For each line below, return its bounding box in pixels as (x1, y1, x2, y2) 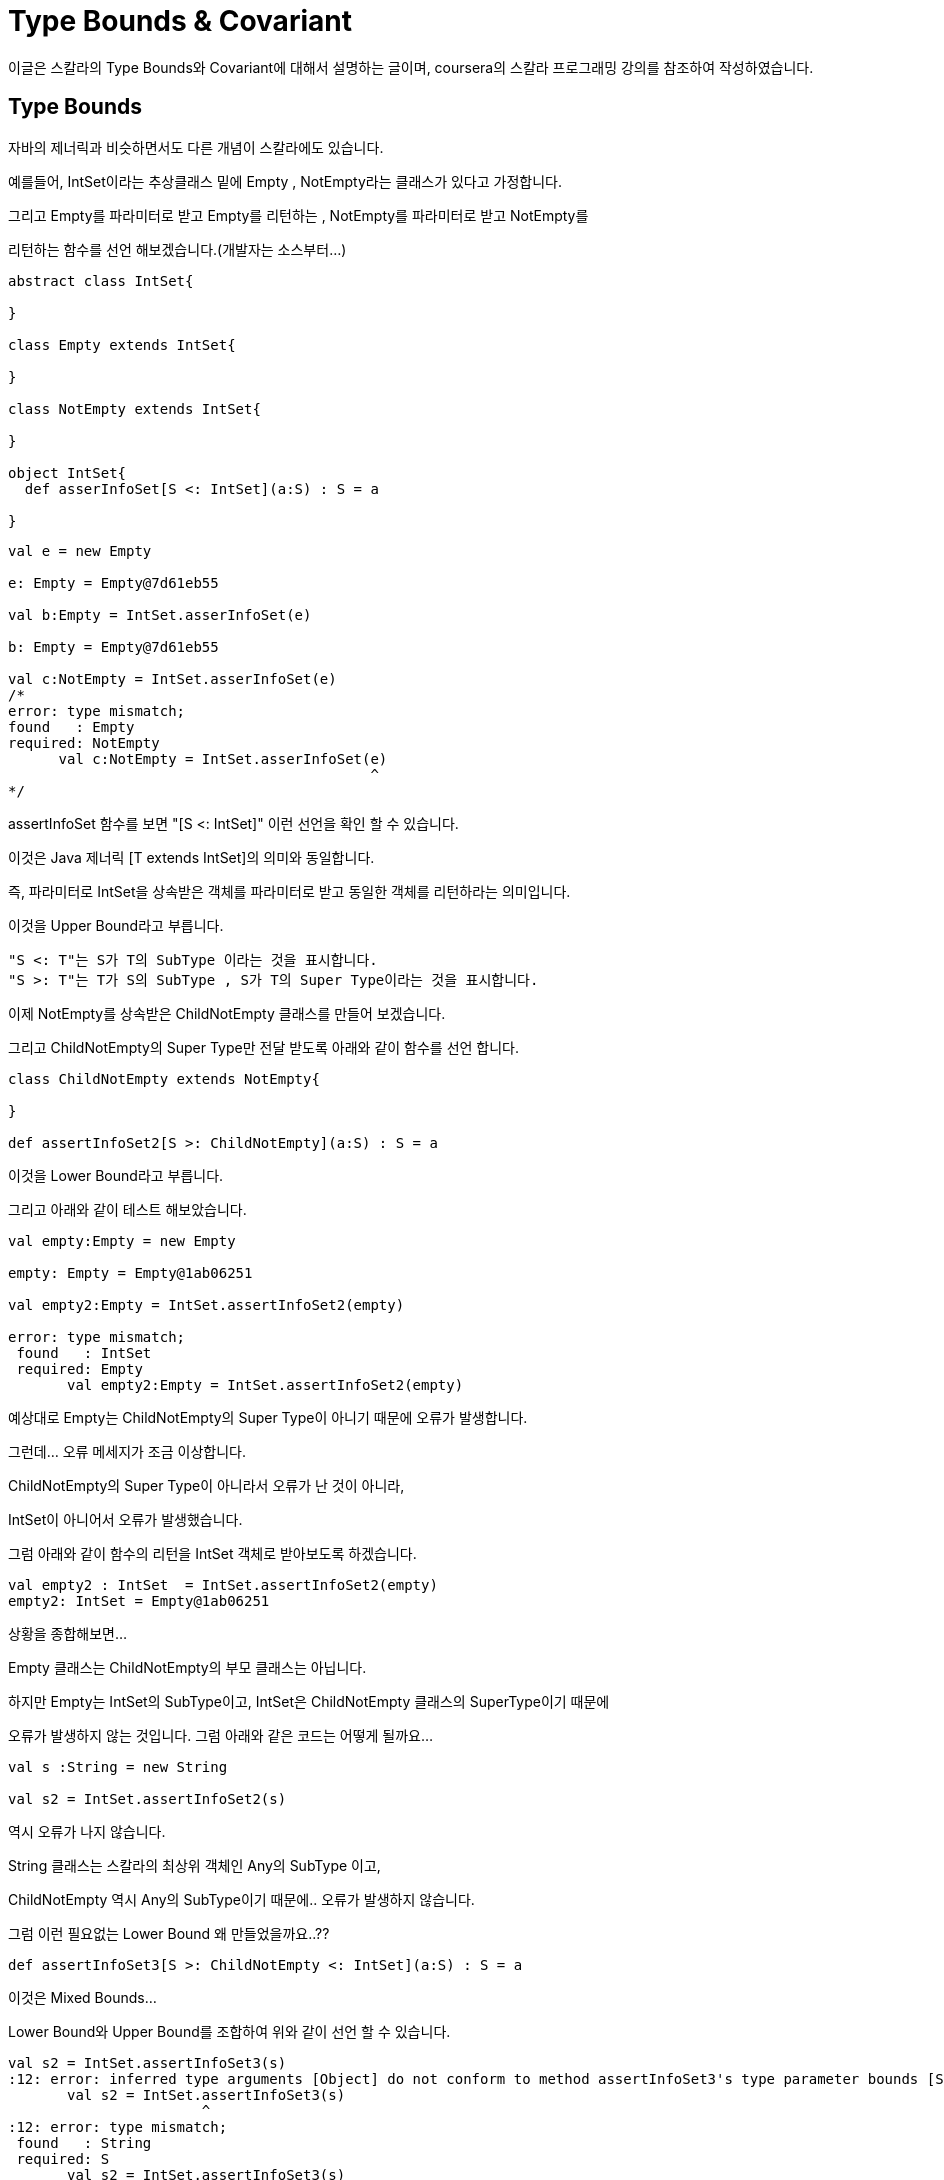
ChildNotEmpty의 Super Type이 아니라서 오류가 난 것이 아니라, (8, 1476, 405, 1494)
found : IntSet (16, 1344, 152, 1361)
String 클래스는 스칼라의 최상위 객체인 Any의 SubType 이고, (8, 1856, 381, 1874)
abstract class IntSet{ (8, 272, 194, 289)
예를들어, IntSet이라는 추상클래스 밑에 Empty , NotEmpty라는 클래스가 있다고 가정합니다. (8, 172, 562, 190)
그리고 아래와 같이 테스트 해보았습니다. (8, 1200, 247, 1218)
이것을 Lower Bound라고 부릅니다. (8, 1166, 224, 1184)
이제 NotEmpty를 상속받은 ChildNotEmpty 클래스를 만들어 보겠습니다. (8, 1004, 446, 1022)
